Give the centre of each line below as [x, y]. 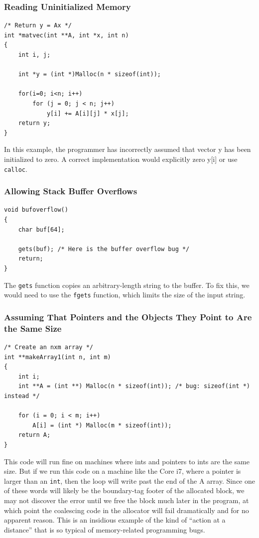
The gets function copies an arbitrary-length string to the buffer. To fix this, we [127, 285]
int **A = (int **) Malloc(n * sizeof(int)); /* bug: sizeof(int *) [134, 386]
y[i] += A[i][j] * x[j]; [88, 113]
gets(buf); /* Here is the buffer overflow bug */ [104, 249]
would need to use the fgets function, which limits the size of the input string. [125, 295]
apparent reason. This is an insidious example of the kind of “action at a [115, 520]
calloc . [16, 169]
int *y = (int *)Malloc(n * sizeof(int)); [89, 74]
